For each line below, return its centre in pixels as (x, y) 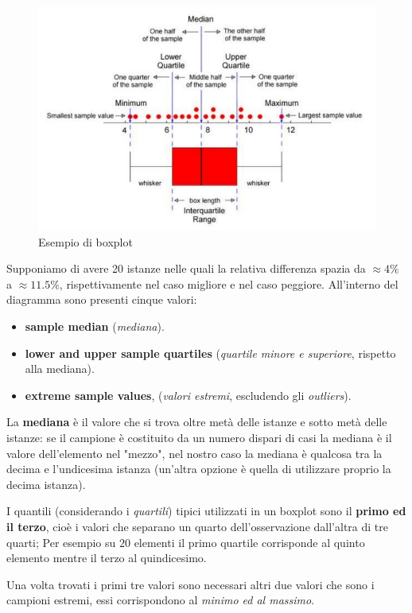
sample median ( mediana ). (95, 326)
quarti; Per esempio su (61, 542)
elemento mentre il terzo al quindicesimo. (107, 558)
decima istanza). (46, 484)
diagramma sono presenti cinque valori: (102, 299)
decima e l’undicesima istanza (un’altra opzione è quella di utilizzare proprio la (199, 469)
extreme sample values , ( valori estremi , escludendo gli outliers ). (188, 395)
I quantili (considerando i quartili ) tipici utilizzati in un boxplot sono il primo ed (206, 511)
